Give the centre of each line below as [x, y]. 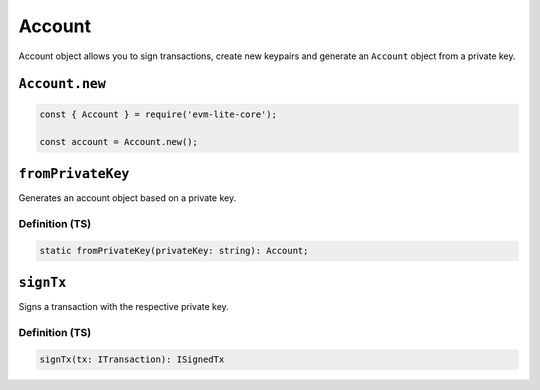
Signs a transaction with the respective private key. [123, 306]
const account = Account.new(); [119, 142]
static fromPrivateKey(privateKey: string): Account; [174, 251]
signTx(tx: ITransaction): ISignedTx [132, 359]
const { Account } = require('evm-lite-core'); [158, 114]
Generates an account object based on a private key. [127, 197]
